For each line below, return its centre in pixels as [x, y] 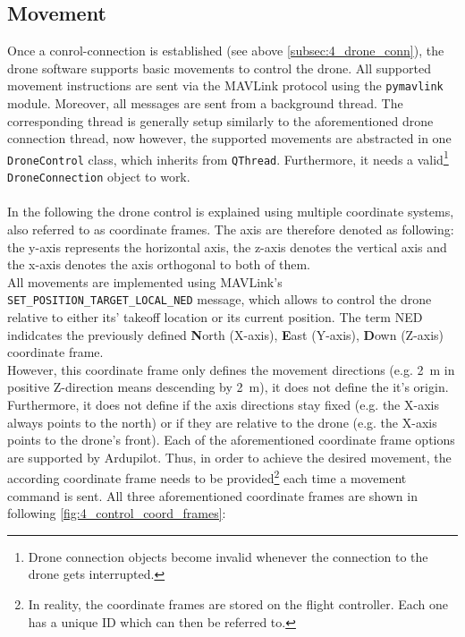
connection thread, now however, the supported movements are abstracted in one [229, 138]
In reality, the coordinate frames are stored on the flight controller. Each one [238, 603]
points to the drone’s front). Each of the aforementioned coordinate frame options [231, 440]
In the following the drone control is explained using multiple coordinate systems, [231, 212]
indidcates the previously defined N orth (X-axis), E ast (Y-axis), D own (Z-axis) [226, 334]
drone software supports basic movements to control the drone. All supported [219, 68]
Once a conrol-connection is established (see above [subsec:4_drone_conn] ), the [226, 51]
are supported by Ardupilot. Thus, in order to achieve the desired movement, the [229, 457]
